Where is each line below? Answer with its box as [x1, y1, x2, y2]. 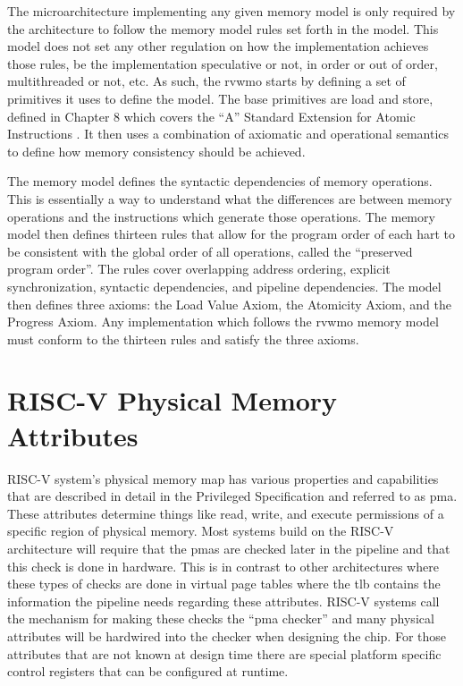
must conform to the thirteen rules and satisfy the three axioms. [7, 329, 359, 348]
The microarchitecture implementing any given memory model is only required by [7, 2, 456, 20]
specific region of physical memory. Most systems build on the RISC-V [7, 521, 394, 540]
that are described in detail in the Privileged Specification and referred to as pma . [7, 487, 458, 505]
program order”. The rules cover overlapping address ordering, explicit [7, 259, 391, 278]
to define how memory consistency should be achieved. [7, 141, 306, 160]
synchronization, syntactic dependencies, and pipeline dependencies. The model [7, 276, 442, 295]
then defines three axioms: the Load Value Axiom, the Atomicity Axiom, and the [7, 294, 451, 313]
